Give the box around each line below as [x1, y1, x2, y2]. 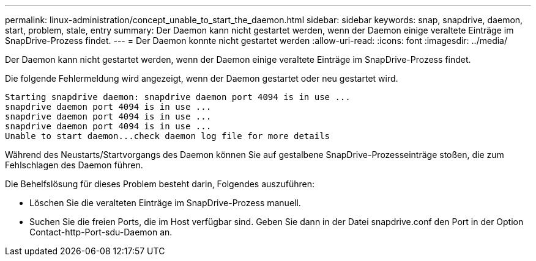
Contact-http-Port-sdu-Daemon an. [29, 227, 173, 237]
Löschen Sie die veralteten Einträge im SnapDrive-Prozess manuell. [29, 198, 301, 208]
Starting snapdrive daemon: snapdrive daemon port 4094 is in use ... [5, 92, 351, 102]
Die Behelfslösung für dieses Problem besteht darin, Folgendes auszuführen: [5, 179, 315, 189]
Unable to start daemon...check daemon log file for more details [5, 131, 330, 141]
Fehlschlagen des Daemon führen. [5, 160, 143, 170]
